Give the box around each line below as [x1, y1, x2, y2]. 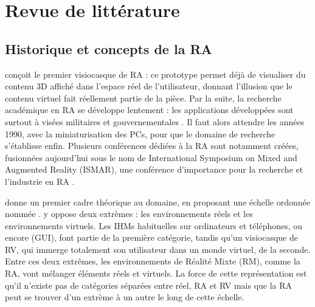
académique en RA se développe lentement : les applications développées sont [5, 103, 294, 116]
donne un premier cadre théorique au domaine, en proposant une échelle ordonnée [5, 195, 310, 208]
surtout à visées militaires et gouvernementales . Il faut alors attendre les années [5, 115, 305, 128]
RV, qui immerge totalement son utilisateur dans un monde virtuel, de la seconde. [5, 243, 311, 255]
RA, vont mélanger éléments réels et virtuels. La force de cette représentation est [5, 267, 307, 280]
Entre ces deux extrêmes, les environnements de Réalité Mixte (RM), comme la [5, 255, 300, 267]
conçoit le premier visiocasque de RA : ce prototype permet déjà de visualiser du [5, 67, 306, 80]
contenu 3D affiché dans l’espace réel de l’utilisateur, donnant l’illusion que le [5, 80, 292, 92]
